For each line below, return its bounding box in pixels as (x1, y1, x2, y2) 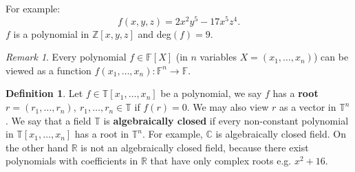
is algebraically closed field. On (215, 127, 346, 141)
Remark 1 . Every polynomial (6, 50, 127, 64)
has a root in (74, 127, 129, 141)
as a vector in (279, 100, 336, 114)
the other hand (6, 140, 69, 154)
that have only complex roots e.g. (150, 153, 292, 168)
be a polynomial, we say (160, 86, 262, 100)
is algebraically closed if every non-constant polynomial (103, 113, 349, 127)
